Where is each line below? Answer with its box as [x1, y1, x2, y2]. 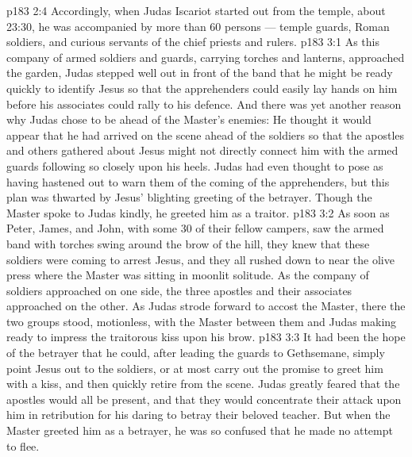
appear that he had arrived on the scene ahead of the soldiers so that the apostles [6, 126, 405, 143]
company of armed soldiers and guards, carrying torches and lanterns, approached [6, 48, 405, 65]
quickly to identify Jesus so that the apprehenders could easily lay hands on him [6, 79, 398, 96]
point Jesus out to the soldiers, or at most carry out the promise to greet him [6, 359, 383, 376]
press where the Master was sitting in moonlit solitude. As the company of [6, 267, 369, 283]
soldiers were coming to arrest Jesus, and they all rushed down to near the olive [6, 251, 395, 267]
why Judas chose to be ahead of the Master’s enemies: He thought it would [6, 111, 372, 128]
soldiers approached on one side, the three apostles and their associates [6, 282, 352, 298]
